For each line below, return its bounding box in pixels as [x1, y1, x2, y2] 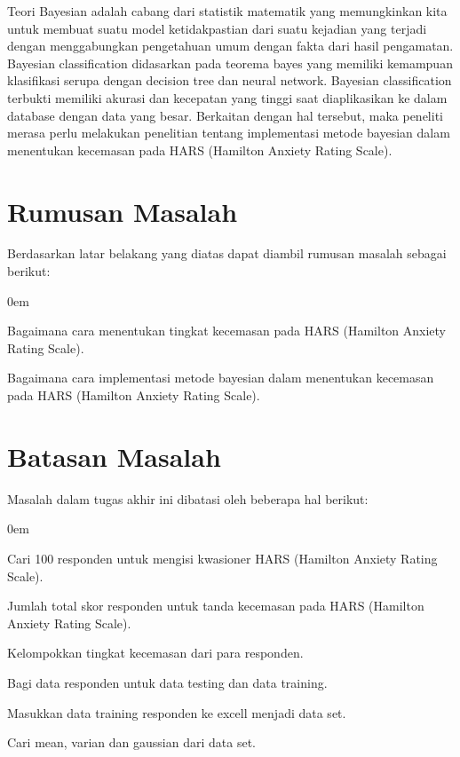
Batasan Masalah [7, 438, 221, 474]
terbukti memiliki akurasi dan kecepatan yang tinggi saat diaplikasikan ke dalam [7, 88, 448, 106]
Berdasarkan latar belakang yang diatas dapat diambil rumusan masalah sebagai [7, 244, 447, 263]
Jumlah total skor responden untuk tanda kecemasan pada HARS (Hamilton [7, 596, 424, 615]
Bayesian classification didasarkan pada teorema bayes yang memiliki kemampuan [7, 53, 453, 72]
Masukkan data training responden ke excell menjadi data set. [7, 703, 346, 722]
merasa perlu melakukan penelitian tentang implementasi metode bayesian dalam [7, 123, 450, 142]
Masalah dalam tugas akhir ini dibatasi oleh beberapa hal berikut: [7, 489, 369, 508]
